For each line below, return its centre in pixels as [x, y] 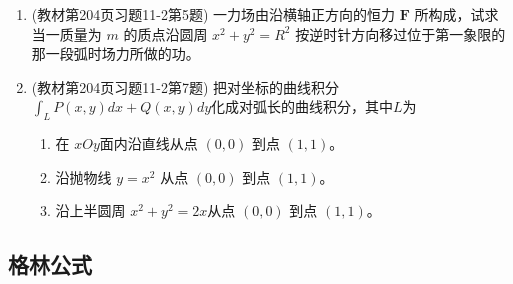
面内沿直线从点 [148, 143]
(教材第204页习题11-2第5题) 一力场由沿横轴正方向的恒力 [213, 14]
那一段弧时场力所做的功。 [115, 53]
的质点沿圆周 [165, 33]
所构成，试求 [456, 14]
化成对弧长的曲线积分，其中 [302, 106]
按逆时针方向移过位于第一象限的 [400, 33]
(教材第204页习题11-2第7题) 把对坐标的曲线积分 [185, 86]
